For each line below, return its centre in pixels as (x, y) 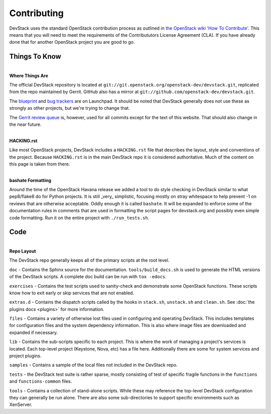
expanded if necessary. (34, 333)
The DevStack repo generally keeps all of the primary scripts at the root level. (89, 260)
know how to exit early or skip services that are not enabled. (72, 293)
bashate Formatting (30, 180)
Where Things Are (29, 75)
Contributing (36, 13)
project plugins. (25, 356)
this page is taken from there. (40, 164)
